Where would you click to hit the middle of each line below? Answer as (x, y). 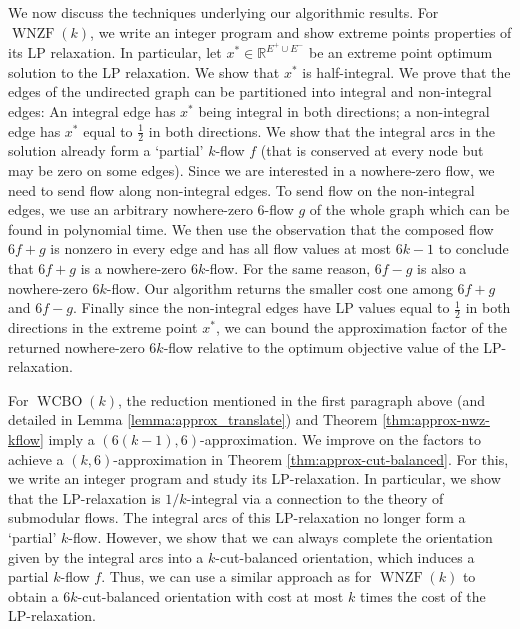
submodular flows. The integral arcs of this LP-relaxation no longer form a (237, 517)
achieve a (36, 458)
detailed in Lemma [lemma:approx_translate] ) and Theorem (193, 419)
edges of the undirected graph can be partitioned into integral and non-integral (250, 91)
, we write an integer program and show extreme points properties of (301, 31)
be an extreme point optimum (401, 52)
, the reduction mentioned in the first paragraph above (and (301, 399)
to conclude (473, 248)
